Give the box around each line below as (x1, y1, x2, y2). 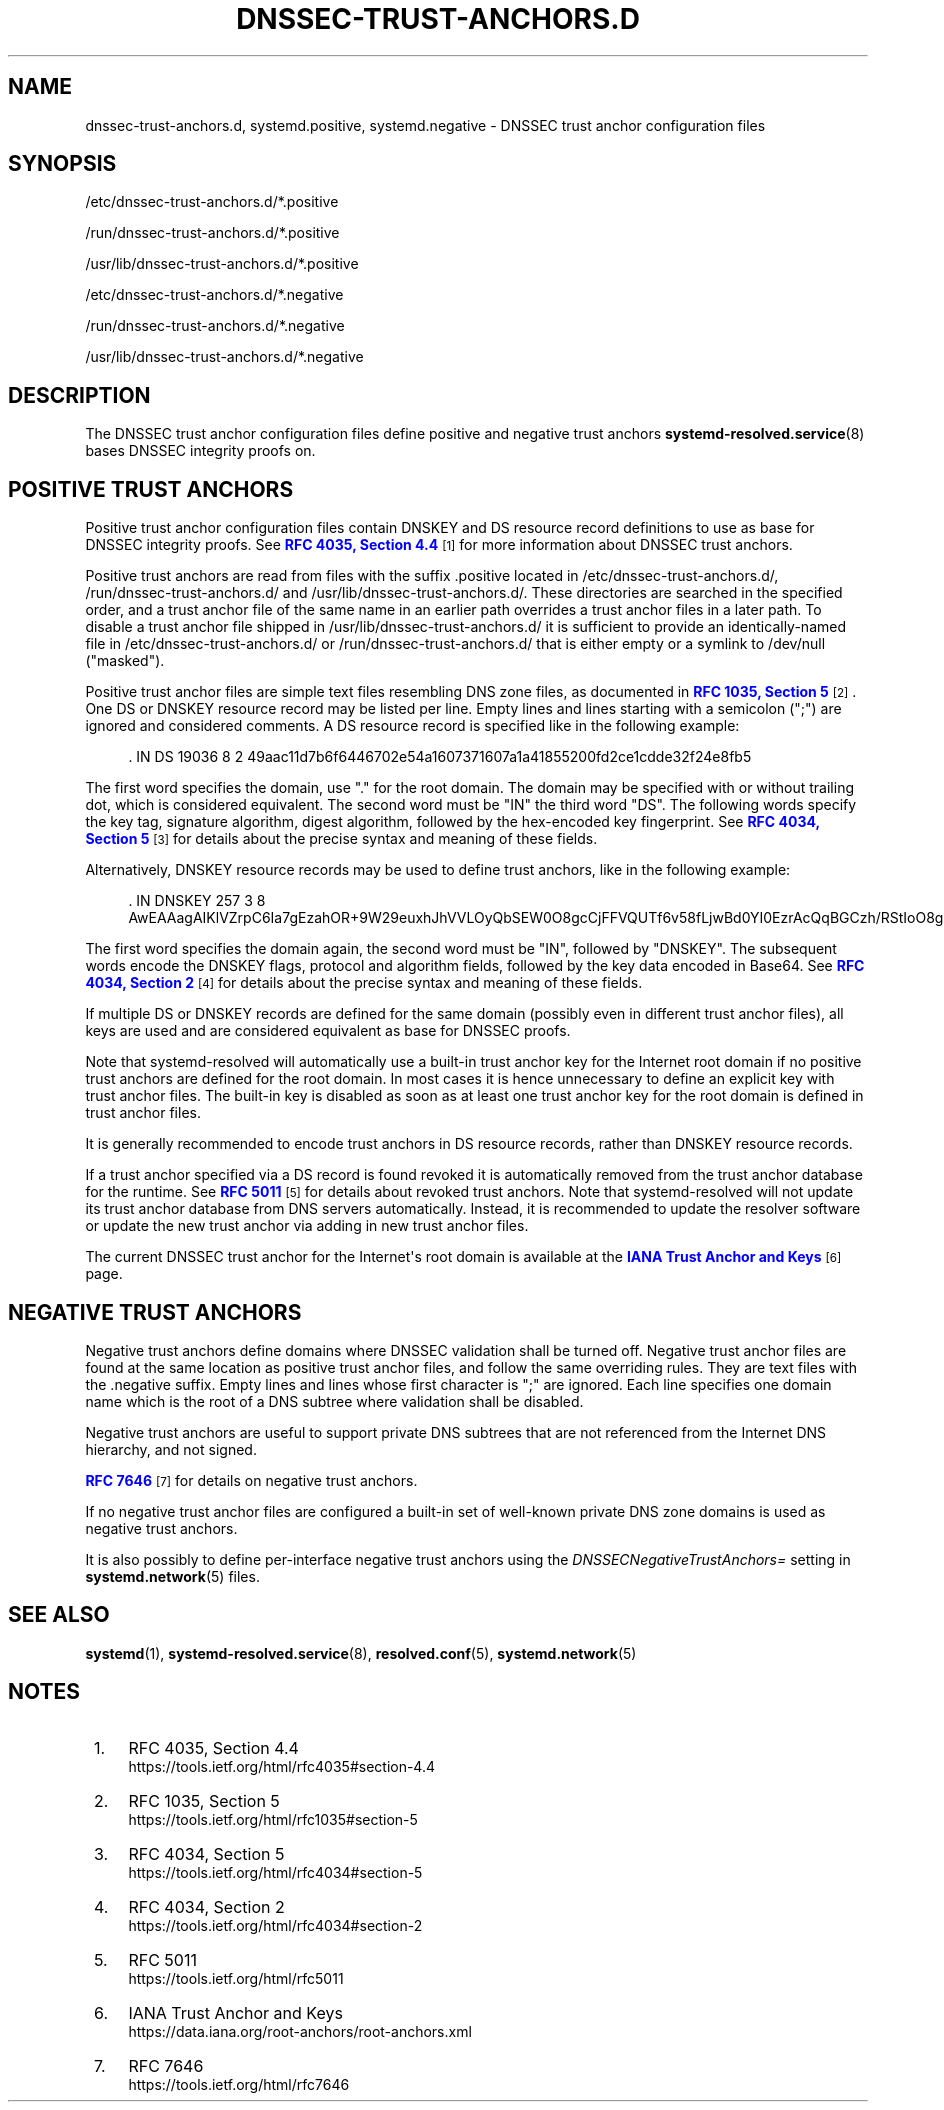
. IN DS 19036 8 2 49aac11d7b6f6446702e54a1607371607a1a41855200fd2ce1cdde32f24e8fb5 (128, 748, 752, 766)
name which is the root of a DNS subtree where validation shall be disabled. (85, 1392, 584, 1410)
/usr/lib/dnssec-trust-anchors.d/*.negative (85, 348, 364, 366)
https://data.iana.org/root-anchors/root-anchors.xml (128, 2022, 472, 2040)
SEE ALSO (8, 1602, 110, 1628)
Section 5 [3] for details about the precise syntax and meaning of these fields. (85, 830, 598, 848)
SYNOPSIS (8, 151, 117, 177)
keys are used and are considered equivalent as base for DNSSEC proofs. (85, 1022, 571, 1040)
